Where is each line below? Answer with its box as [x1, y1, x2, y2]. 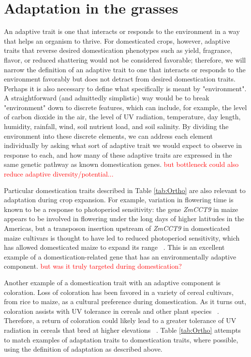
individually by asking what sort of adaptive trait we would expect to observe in [4, 140, 242, 150]
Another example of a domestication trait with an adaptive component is [4, 277, 221, 287]
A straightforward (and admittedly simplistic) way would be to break [4, 93, 209, 103]
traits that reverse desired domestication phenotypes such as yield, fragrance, [4, 45, 233, 55]
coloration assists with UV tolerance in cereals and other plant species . [4, 306, 219, 316]
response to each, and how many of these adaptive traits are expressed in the [4, 149, 232, 160]
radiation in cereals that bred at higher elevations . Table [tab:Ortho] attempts [4, 325, 241, 335]
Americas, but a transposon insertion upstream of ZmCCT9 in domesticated [4, 223, 230, 233]
